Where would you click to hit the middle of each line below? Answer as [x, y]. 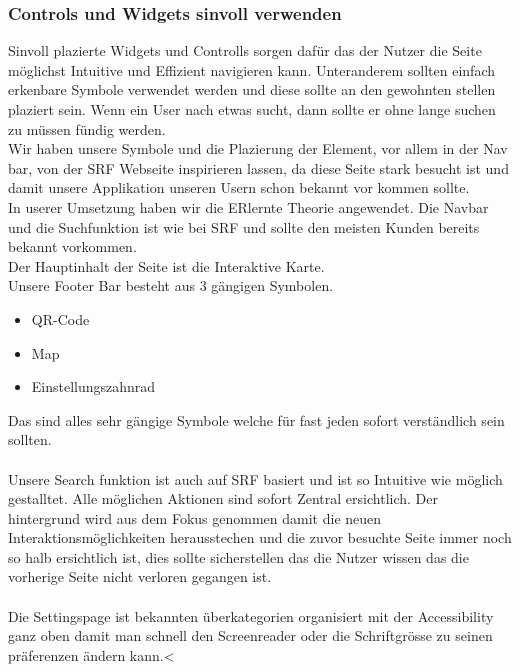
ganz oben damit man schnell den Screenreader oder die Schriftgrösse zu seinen [250, 635]
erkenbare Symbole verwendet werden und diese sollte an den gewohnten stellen [252, 89]
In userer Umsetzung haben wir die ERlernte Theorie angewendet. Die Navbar [248, 206]
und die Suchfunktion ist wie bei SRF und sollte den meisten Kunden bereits [244, 226]
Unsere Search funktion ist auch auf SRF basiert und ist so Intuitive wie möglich [255, 478]
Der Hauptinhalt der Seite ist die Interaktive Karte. [166, 265]
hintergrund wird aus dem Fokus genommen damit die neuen [195, 517]
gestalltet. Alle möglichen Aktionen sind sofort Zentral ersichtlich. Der [223, 498]
